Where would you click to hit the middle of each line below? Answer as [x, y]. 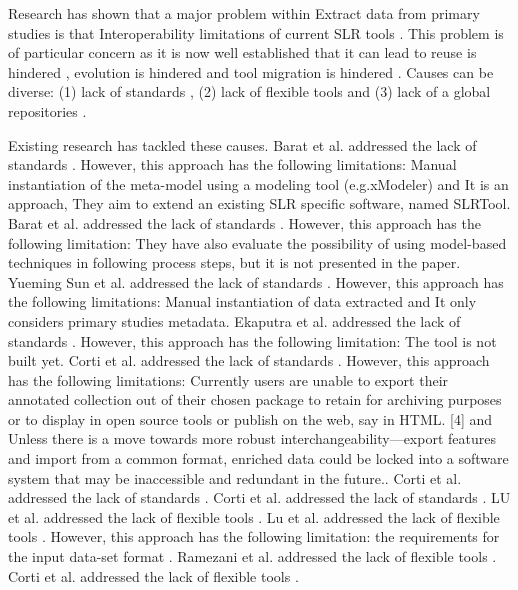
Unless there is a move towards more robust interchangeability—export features [252, 438]
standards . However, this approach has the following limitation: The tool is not [252, 340]
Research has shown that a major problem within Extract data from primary [244, 13]
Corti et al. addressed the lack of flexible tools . [153, 575]
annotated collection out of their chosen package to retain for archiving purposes [255, 399]
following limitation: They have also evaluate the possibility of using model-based [257, 242]
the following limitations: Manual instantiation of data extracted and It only [242, 301]
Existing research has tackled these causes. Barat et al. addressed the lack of [242, 144]
